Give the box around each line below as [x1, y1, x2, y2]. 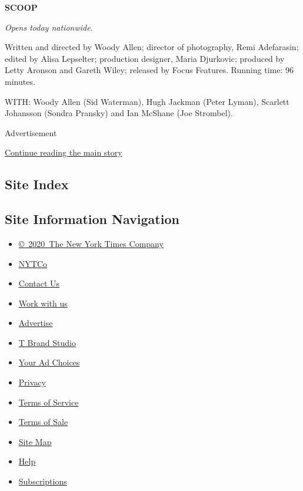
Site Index [5, 175, 69, 193]
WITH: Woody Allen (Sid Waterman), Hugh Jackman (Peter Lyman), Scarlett [5, 95, 289, 107]
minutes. [5, 75, 35, 87]
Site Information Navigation [5, 210, 179, 228]
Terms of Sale [18, 416, 68, 428]
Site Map [18, 435, 52, 447]
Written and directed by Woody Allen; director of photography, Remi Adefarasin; [5, 41, 299, 53]
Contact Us [18, 277, 60, 289]
